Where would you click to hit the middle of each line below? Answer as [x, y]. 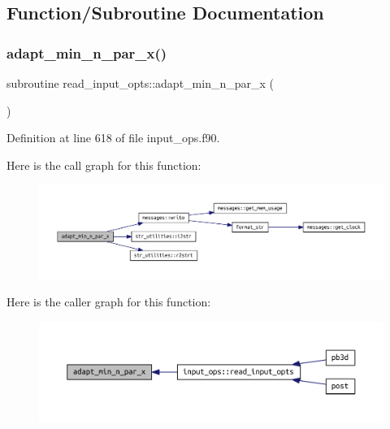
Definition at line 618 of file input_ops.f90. [113, 138]
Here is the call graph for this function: [104, 165]
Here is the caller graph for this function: [109, 302]
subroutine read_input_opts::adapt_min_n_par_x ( [140, 83]
